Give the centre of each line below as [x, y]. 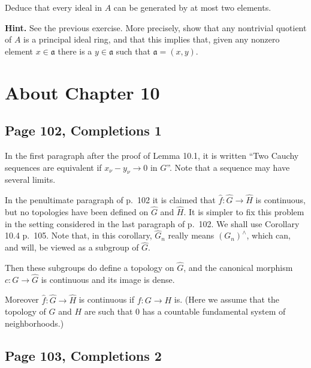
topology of [25, 311]
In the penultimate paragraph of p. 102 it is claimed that [110, 200]
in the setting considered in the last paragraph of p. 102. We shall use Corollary [152, 223]
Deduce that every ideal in [54, 7]
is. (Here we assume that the [227, 299]
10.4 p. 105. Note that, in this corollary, [78, 235]
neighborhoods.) [34, 323]
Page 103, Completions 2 [83, 355]
